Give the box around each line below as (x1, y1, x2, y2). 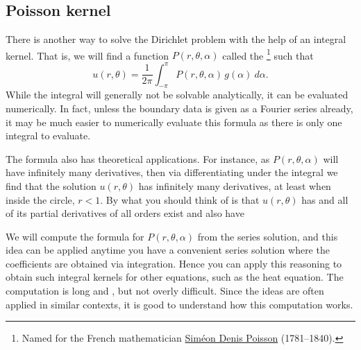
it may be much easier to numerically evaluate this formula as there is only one (6, 114, 342, 129)
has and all (301, 192, 349, 207)
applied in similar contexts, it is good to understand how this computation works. (6, 297, 353, 311)
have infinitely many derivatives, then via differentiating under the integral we (6, 165, 338, 180)
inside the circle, (6, 192, 75, 207)
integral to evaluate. (6, 128, 91, 143)
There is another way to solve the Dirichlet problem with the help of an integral (6, 32, 346, 46)
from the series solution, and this (197, 229, 338, 243)
